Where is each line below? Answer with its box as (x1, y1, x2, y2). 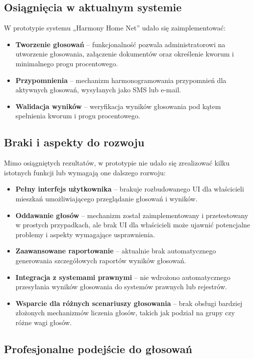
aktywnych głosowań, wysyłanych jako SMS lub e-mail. (15, 84, 181, 95)
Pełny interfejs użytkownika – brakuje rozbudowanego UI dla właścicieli (15, 184, 244, 194)
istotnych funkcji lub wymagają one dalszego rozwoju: (4, 167, 166, 177)
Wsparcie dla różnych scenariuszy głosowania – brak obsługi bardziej (15, 298, 243, 308)
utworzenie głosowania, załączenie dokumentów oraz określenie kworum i (15, 49, 234, 59)
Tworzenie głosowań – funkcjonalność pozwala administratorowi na (15, 39, 226, 49)
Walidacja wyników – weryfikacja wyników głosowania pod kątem (15, 101, 221, 111)
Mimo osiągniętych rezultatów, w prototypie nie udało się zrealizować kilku (4, 158, 229, 168)
